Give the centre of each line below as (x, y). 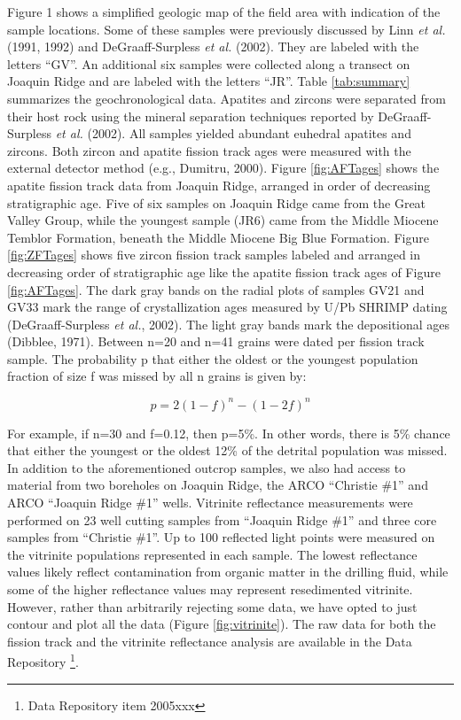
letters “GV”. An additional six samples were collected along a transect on (209, 63)
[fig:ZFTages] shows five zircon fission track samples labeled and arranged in (214, 255)
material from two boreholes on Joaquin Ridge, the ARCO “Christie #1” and (218, 485)
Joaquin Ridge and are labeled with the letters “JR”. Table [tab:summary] (209, 81)
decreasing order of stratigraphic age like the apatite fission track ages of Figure (224, 271)
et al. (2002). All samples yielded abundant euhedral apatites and (233, 133)
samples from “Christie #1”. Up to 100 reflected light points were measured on (221, 537)
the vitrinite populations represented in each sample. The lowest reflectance (212, 554)
